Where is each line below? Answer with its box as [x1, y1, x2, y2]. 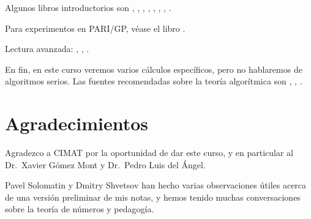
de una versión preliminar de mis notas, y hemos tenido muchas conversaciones [5, 190, 301, 203]
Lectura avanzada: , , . [5, 42, 89, 55]
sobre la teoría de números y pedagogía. [5, 202, 154, 215]
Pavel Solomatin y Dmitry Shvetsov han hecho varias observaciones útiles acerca [5, 179, 307, 191]
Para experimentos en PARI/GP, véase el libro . [5, 21, 185, 34]
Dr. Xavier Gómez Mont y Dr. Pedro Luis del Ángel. [5, 158, 206, 171]
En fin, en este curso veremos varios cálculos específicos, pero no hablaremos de [5, 62, 302, 75]
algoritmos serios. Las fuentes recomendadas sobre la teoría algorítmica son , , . [5, 75, 302, 87]
